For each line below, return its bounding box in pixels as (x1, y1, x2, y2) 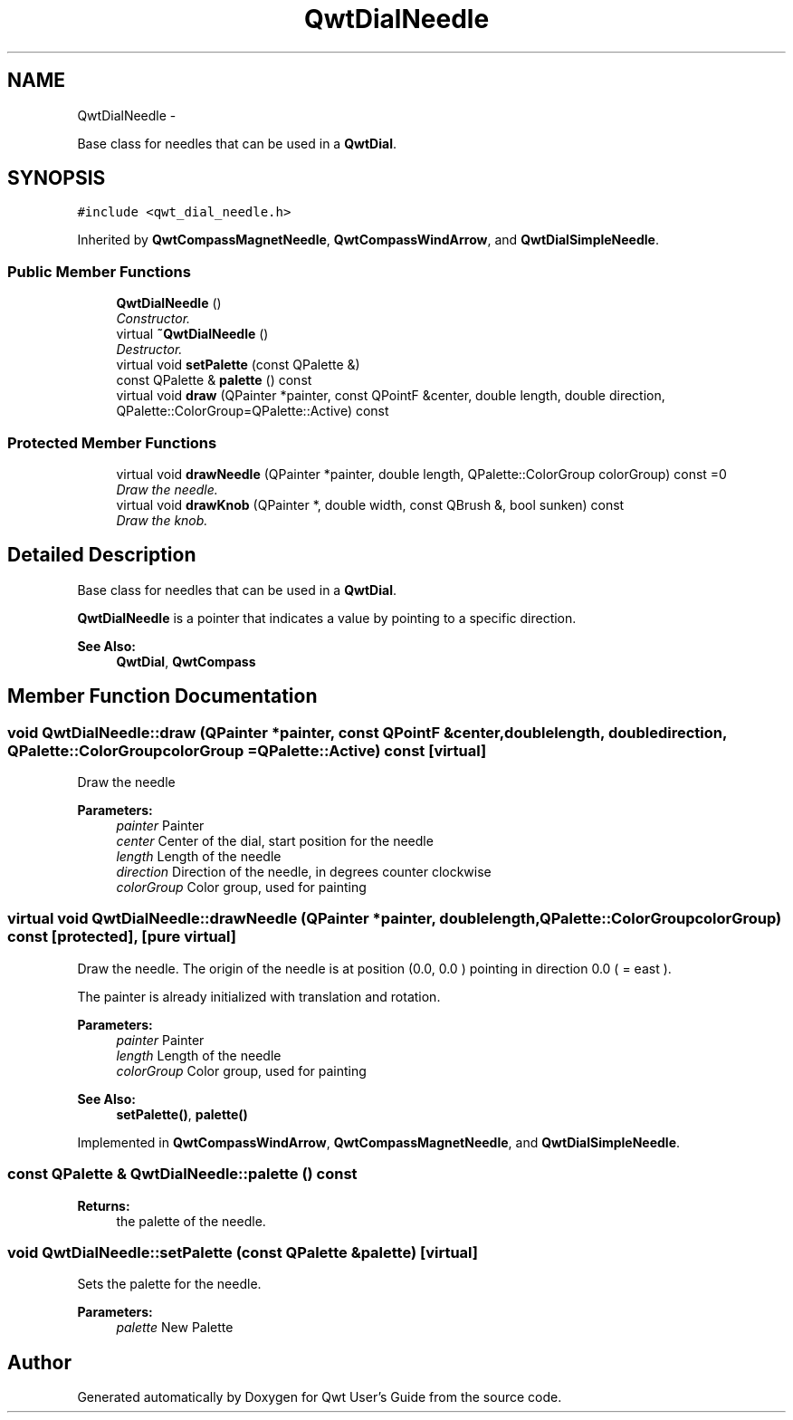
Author (7, 1350, 72, 1374)
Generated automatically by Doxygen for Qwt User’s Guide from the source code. (77, 1389, 562, 1406)
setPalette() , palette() (116, 1106, 248, 1122)
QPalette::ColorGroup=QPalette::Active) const (116, 403, 389, 419)
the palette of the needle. (116, 1213, 266, 1229)
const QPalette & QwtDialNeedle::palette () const (7, 1165, 358, 1184)
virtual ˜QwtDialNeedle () (116, 326, 269, 342)
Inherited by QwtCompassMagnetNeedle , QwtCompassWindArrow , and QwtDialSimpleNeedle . (77, 232, 659, 248)
